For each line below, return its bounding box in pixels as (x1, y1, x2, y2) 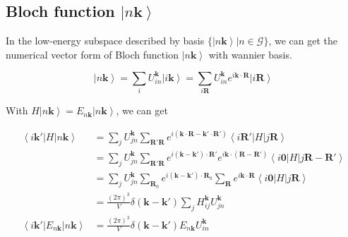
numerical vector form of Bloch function (6, 47, 179, 61)
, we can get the (268, 33, 337, 48)
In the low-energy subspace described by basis (6, 33, 205, 48)
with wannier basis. (208, 47, 292, 61)
